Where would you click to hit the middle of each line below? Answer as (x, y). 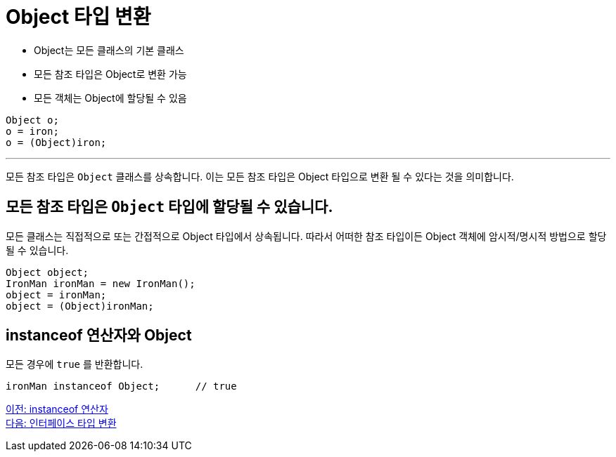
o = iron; (32, 131)
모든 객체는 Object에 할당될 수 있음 (110, 98)
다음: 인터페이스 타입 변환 (61, 423)
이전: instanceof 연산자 (57, 409)
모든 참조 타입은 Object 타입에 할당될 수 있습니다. (169, 207)
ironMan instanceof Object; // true (121, 386)
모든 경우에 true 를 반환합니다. (75, 364)
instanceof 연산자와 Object (99, 336)
